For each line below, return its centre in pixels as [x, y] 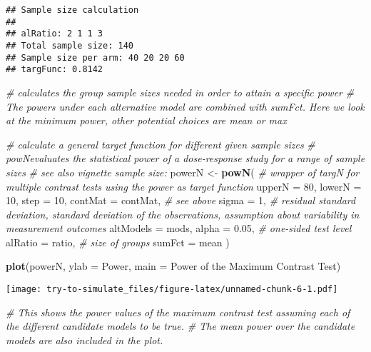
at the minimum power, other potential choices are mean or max [146, 120]
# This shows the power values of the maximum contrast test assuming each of [178, 312]
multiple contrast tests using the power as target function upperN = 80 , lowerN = [184, 186]
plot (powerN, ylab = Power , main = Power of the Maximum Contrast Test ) [173, 266]
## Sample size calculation [72, 10]
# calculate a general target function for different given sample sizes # [161, 144]
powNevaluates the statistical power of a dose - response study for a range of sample [185, 158]
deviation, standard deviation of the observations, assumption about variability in [183, 214]
